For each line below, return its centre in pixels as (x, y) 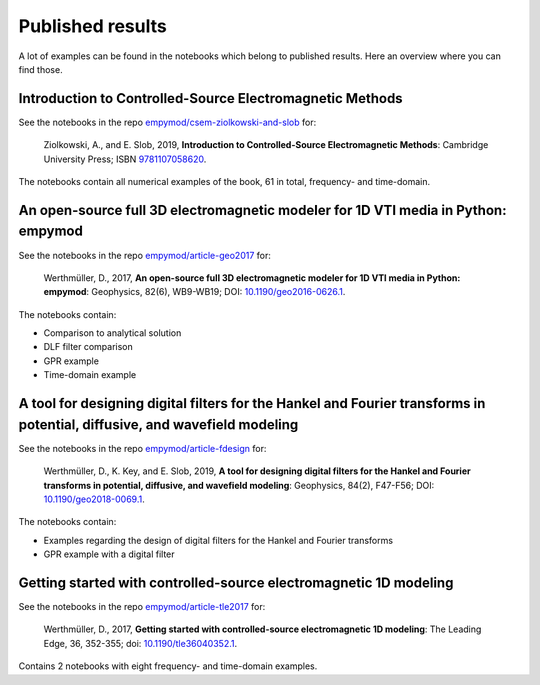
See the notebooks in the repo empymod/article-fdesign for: (142, 448)
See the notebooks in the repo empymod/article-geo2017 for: (145, 255)
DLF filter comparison (88, 347)
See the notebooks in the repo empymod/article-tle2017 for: (142, 606)
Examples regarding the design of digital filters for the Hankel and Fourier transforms (218, 540)
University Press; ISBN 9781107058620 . (125, 159)
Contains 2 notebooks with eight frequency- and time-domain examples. (168, 666)
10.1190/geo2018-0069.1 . (94, 499)
